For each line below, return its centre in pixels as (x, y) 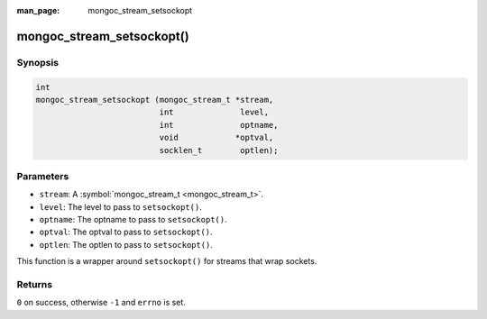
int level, (214, 112)
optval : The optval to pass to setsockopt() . (126, 232)
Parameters (43, 176)
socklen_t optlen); (219, 150)
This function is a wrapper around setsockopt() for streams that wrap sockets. (167, 261)
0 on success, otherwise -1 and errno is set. (101, 303)
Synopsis (37, 62)
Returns (35, 284)
